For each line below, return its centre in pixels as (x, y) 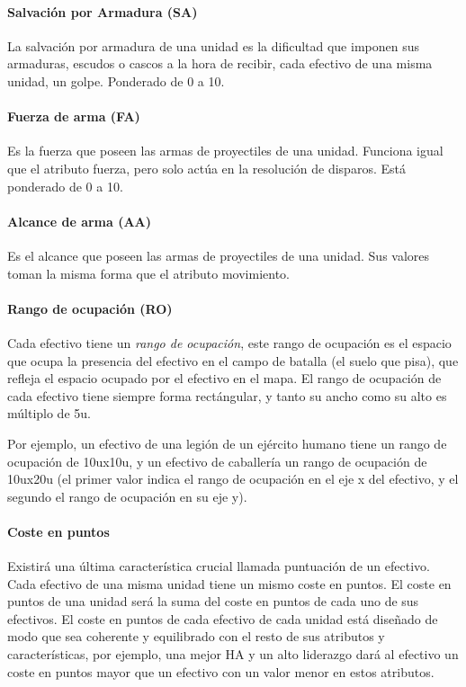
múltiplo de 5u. (49, 413)
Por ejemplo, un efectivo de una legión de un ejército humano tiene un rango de (227, 443)
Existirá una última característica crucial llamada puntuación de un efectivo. (219, 566)
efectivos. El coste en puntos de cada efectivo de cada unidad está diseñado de (223, 618)
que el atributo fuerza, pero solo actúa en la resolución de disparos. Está (206, 168)
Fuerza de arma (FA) (74, 116)
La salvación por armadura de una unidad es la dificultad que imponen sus (213, 45)
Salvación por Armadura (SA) (103, 11)
